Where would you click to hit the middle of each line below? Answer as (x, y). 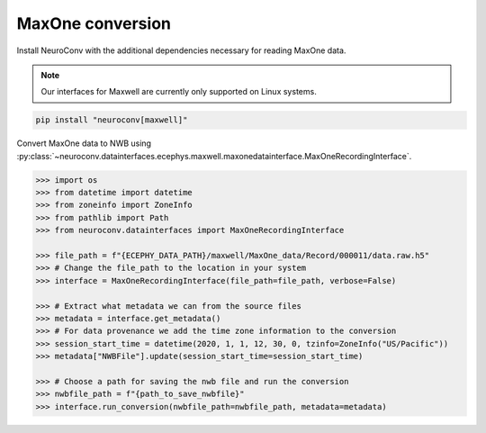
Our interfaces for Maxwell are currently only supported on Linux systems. (179, 92)
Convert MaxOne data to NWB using (84, 143)
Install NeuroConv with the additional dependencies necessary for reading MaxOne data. (181, 50)
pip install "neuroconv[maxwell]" (112, 120)
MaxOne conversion (94, 23)
